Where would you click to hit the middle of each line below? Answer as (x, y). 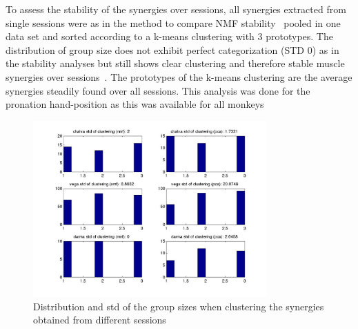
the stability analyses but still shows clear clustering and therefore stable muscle (175, 63)
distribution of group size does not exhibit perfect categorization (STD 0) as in (172, 49)
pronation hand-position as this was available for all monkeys (135, 104)
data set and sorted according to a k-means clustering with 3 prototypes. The (169, 36)
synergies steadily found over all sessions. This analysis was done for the (158, 90)
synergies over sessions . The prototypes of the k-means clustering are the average (179, 76)
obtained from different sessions (100, 320)
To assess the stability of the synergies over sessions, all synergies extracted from (176, 9)
